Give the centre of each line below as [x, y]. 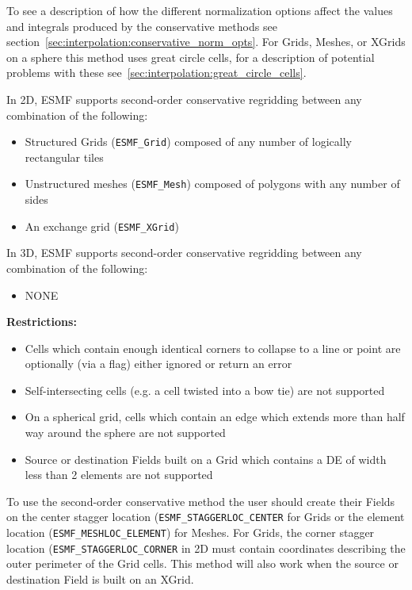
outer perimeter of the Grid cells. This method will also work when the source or [202, 563]
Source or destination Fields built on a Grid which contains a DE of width [206, 459]
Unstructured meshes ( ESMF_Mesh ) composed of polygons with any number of [212, 184]
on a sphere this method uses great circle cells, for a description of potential [191, 57]
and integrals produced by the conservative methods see [142, 26]
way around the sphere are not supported [125, 433]
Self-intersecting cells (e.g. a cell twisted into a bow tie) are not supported [205, 390]
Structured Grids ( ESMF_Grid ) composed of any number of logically [188, 142]
